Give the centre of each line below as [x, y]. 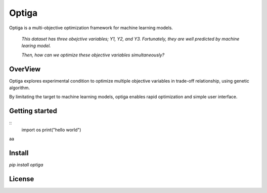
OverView [25, 69]
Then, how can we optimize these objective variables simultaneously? [93, 55]
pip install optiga [26, 165]
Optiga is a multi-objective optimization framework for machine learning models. [91, 28]
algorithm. [20, 88]
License [22, 179]
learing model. [36, 46]
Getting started [33, 111]
